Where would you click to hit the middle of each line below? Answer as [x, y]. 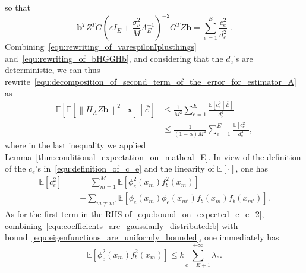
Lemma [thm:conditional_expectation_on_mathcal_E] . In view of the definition [153, 156]
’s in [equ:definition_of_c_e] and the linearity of [125, 168]
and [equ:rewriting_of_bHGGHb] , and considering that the [114, 58]
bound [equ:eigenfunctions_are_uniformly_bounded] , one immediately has [142, 237]
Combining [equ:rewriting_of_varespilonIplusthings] [101, 47]
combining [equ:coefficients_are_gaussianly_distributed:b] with [122, 225]
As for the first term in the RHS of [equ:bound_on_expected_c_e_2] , [135, 214]
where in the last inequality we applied [75, 145]
